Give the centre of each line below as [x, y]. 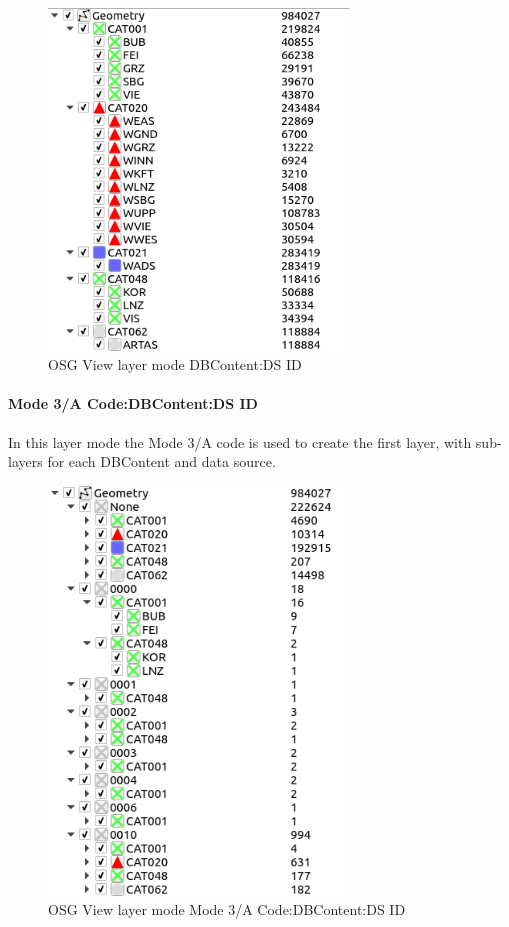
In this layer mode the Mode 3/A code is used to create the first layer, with [240, 441]
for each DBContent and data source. [161, 461]
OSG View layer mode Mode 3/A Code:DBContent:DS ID [227, 909]
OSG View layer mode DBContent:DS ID [175, 364]
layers [25, 461]
